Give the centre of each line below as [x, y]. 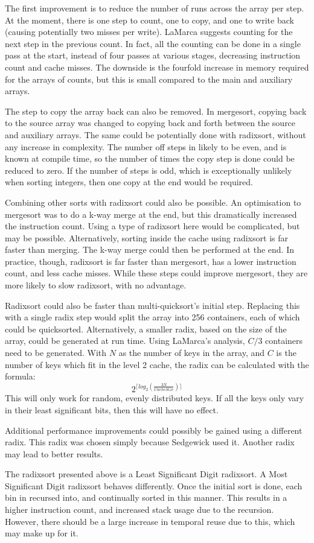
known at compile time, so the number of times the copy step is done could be [150, 158]
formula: [20, 376]
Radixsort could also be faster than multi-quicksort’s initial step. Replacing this [152, 305]
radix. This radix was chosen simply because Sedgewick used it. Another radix [150, 442]
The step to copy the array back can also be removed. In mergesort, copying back [156, 111]
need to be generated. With [56, 353]
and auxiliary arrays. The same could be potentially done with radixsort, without [155, 134]
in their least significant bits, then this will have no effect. [112, 409]
